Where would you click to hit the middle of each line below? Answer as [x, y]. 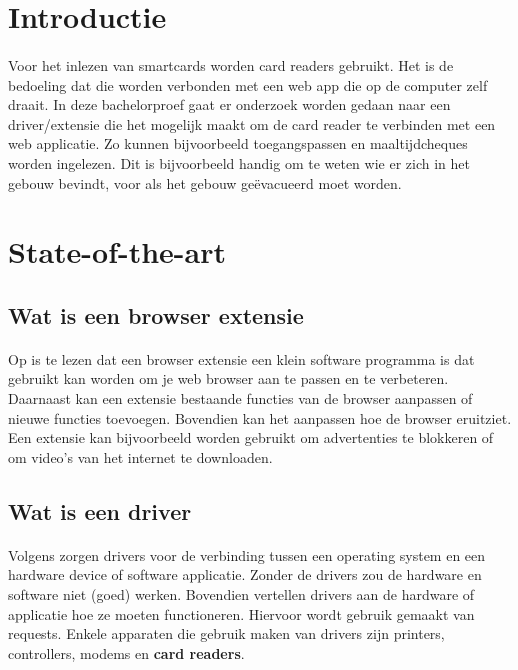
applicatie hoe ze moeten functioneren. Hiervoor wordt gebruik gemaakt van [241, 613]
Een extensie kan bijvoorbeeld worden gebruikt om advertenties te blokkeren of [251, 437]
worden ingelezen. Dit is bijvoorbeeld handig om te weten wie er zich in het [239, 162]
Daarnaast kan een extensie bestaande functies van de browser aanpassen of [240, 398]
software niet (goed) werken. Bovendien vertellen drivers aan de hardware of [241, 594]
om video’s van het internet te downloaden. [140, 456]
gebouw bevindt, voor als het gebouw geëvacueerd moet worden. [205, 182]
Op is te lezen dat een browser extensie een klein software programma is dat [241, 358]
